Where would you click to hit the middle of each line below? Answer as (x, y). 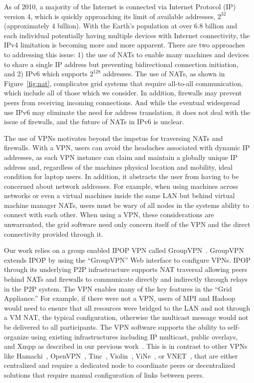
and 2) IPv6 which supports (46, 74)
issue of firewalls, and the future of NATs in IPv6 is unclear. (94, 122)
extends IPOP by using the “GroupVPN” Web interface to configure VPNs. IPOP (127, 259)
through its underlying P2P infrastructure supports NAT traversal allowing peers (126, 269)
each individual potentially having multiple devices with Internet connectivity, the (127, 35)
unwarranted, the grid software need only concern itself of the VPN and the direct (127, 224)
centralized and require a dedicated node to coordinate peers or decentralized (120, 365)
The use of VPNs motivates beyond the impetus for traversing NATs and (114, 138)
